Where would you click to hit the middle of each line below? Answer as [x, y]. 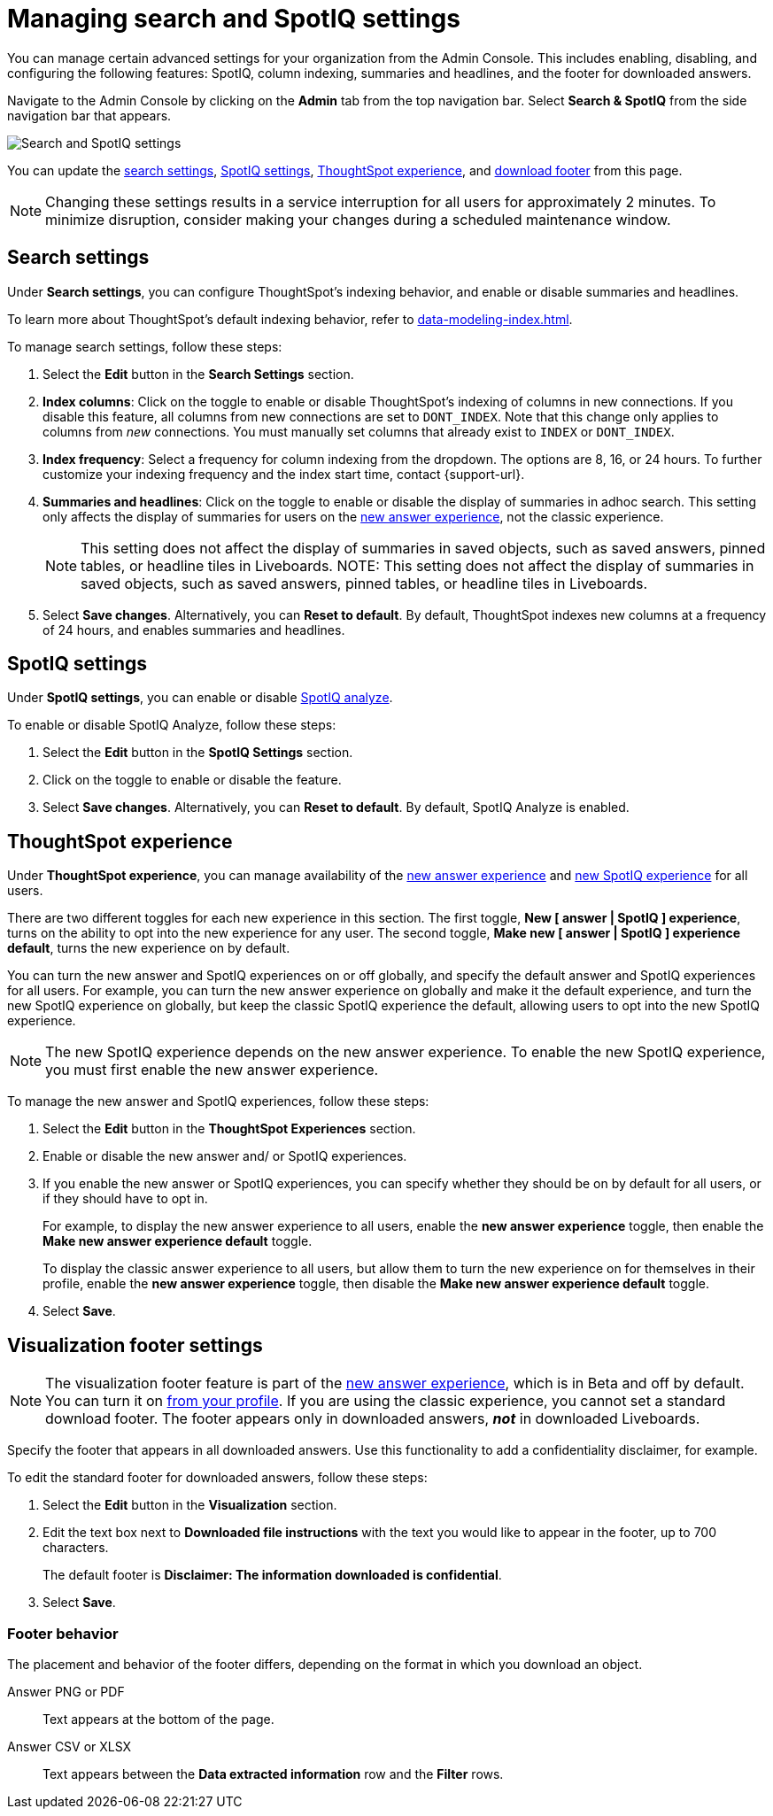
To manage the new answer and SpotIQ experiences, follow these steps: [218, 1101]
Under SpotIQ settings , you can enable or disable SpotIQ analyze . [200, 698]
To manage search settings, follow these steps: [145, 346]
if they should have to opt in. [125, 1199]
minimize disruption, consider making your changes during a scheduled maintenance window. [358, 219]
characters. [76, 1548]
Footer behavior [63, 1633]
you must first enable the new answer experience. [212, 1070]
